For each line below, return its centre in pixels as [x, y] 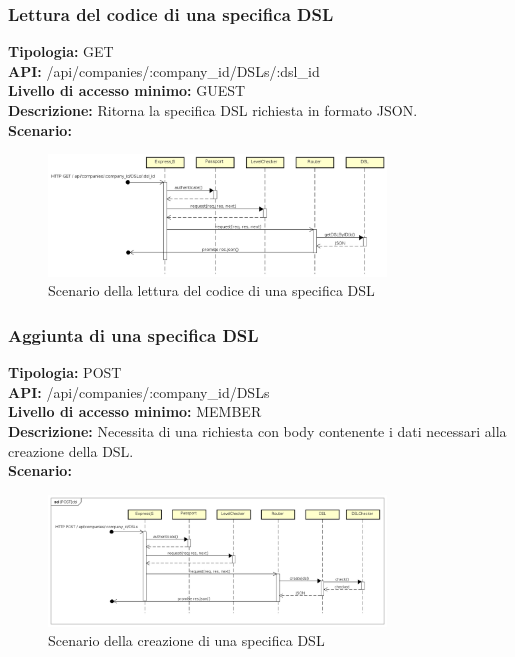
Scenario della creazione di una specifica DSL [186, 640]
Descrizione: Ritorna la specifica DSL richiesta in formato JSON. [213, 110]
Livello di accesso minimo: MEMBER [135, 411]
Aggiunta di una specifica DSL [133, 334]
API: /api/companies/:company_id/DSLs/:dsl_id [164, 70]
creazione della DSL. [71, 450]
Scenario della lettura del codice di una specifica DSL [211, 290]
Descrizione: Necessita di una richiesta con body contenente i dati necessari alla [257, 430]
